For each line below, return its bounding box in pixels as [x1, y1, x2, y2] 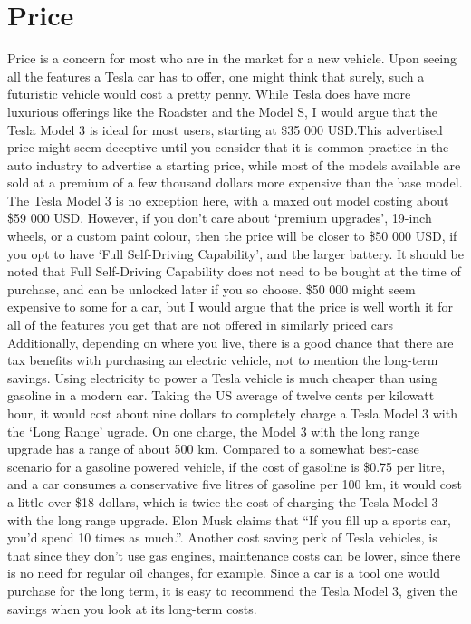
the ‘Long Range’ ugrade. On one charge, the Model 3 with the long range [7, 421, 420, 440]
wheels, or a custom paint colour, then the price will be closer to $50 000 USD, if [7, 226, 457, 245]
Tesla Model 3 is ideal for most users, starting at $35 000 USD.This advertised [7, 120, 443, 139]
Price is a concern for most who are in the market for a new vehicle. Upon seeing [7, 49, 457, 68]
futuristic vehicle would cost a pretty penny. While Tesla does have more [7, 84, 411, 103]
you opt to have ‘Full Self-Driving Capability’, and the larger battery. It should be [7, 244, 464, 263]
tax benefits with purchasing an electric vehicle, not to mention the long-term [7, 350, 438, 370]
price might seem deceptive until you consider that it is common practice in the [7, 138, 449, 157]
